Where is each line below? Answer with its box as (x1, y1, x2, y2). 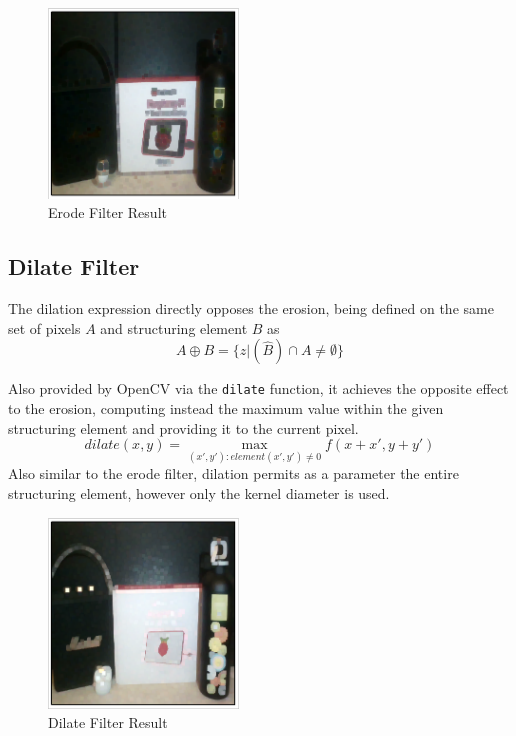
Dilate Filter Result (48, 712, 168, 733)
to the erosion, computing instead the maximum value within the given (8, 398, 444, 419)
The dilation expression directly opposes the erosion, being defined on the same (8, 298, 494, 319)
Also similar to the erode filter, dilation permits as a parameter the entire (8, 463, 459, 484)
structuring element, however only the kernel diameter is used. (8, 483, 390, 504)
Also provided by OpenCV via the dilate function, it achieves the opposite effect (8, 378, 509, 399)
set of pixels (8, 317, 81, 338)
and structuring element (100, 317, 248, 338)
